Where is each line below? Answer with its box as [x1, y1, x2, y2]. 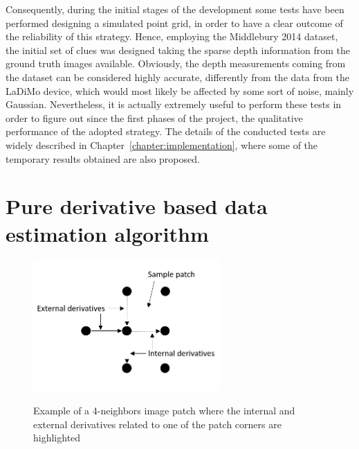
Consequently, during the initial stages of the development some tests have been [6, 2, 344, 16]
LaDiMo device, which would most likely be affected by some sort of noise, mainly [6, 83, 354, 98]
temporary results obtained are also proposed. [6, 151, 200, 166]
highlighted [33, 430, 81, 445]
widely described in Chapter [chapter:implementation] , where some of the [6, 137, 318, 152]
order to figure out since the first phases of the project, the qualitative [6, 110, 303, 125]
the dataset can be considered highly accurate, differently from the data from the [6, 69, 349, 84]
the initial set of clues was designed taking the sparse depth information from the [6, 42, 350, 57]
